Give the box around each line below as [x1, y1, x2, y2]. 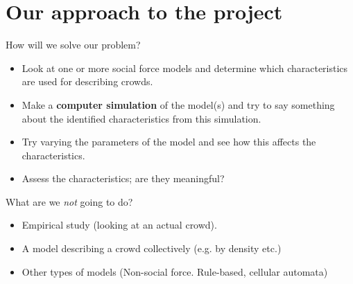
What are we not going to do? [6, 194, 133, 208]
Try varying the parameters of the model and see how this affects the [21, 134, 316, 149]
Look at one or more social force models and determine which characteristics [21, 60, 348, 75]
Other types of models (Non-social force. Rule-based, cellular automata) [21, 264, 328, 278]
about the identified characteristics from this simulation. [21, 111, 261, 125]
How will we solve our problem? [6, 37, 141, 52]
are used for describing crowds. [21, 74, 153, 89]
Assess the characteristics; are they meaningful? [21, 171, 225, 186]
